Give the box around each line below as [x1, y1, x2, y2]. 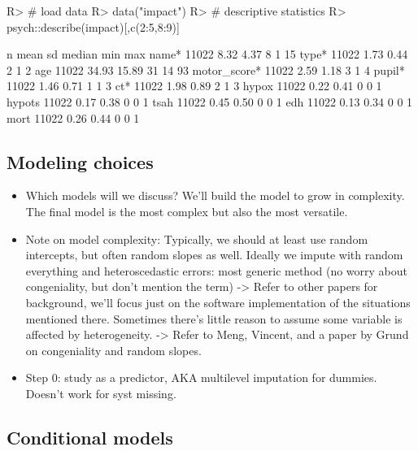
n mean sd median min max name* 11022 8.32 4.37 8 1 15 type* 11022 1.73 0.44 [7, 46, 408, 63]
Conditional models [7, 424, 173, 449]
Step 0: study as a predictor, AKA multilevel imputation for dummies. [25, 369, 377, 386]
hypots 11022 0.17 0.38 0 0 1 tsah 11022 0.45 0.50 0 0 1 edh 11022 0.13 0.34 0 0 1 [7, 93, 413, 110]
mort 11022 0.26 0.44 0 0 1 [7, 109, 140, 126]
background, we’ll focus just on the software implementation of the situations [25, 293, 411, 310]
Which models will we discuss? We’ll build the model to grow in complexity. [25, 187, 405, 204]
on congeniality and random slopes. [25, 341, 202, 358]
